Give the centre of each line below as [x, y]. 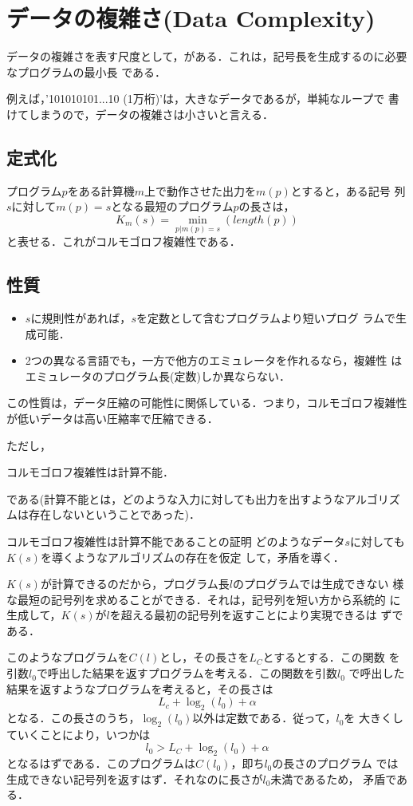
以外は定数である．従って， [264, 718]
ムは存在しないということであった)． [103, 514]
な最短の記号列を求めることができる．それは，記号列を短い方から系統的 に [204, 599]
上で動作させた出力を [200, 190]
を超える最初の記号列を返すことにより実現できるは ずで [256, 615]
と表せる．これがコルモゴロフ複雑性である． [124, 241]
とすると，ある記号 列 [348, 190]
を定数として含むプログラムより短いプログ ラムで [266, 317]
